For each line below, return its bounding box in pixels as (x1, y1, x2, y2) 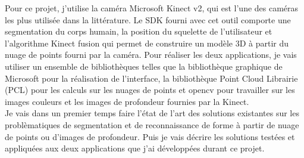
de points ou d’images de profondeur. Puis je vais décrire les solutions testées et (5, 130, 295, 142)
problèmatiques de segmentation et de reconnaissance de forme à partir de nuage (5, 118, 299, 131)
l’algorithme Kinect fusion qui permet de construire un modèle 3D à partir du (5, 36, 289, 49)
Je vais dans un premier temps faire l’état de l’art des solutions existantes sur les (5, 107, 299, 119)
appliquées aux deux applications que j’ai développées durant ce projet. (5, 142, 265, 154)
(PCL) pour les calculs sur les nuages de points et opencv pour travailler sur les (5, 83, 295, 96)
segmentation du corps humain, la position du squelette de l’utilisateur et (5, 25, 272, 38)
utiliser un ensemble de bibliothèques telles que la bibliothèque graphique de (5, 60, 283, 72)
